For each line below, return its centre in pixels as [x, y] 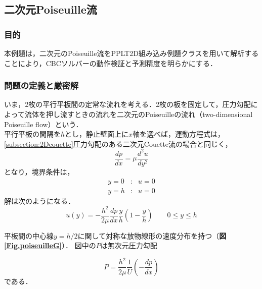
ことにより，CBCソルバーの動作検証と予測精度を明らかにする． [111, 63]
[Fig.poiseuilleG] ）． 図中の [50, 245]
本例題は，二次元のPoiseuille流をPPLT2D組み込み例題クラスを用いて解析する [132, 53]
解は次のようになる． [39, 200]
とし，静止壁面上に [97, 134]
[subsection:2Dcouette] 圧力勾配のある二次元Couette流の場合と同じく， [118, 143]
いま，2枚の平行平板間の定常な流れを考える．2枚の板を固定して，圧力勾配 [127, 104]
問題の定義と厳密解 [41, 85]
